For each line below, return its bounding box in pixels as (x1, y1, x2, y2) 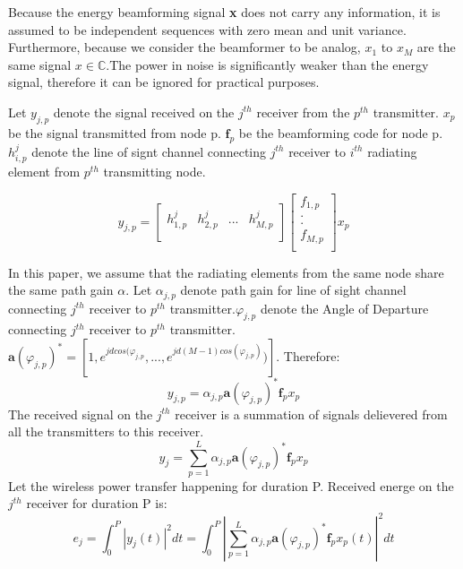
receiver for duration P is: (26, 494, 167, 513)
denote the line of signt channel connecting (31, 142, 267, 160)
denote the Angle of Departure (260, 298, 429, 317)
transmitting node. (103, 161, 206, 180)
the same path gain (8, 280, 114, 299)
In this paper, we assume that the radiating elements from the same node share (8, 263, 444, 281)
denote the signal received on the (53, 102, 235, 121)
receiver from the (256, 102, 350, 121)
